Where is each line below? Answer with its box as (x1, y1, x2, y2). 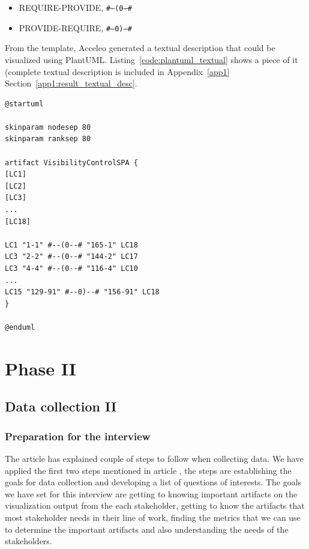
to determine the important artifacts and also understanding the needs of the (5, 523, 289, 535)
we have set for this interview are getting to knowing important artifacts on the (5, 487, 298, 500)
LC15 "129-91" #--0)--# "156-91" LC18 (5, 288, 160, 297)
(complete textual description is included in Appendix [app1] (5, 65, 230, 77)
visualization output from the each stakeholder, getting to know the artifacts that (5, 499, 305, 512)
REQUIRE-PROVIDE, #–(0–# (19, 1, 132, 13)
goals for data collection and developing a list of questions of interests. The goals (5, 476, 302, 488)
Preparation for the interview (5, 428, 151, 443)
